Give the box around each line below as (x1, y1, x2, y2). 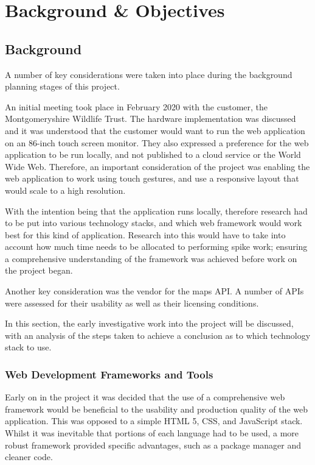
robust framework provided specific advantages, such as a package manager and (5, 438, 302, 451)
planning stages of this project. (5, 80, 120, 93)
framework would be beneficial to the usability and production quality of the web (5, 402, 308, 415)
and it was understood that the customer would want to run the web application (5, 124, 305, 137)
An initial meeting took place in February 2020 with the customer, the (5, 100, 268, 113)
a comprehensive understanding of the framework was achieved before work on (5, 252, 297, 264)
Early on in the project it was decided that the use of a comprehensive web (5, 391, 285, 403)
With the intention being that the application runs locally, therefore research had (5, 204, 308, 217)
